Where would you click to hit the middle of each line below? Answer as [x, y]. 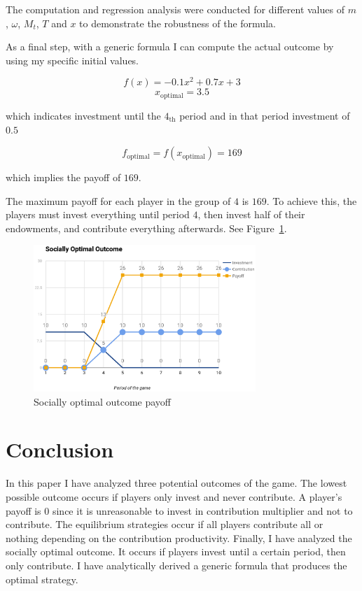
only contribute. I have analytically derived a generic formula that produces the [176, 565]
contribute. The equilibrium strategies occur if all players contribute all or [165, 524]
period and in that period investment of [265, 115]
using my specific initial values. [72, 60]
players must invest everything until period [98, 214]
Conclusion [60, 449]
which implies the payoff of [63, 177]
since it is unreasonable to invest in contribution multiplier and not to [202, 510]
